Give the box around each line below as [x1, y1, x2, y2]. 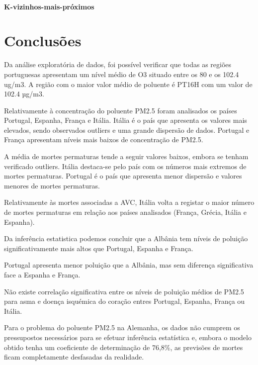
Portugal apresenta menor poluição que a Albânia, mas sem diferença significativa [4, 260, 254, 270]
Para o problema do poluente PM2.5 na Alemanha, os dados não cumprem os [4, 322, 240, 333]
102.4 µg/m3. [4, 89, 44, 99]
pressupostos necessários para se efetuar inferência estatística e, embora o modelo [4, 332, 252, 342]
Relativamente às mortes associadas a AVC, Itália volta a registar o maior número [4, 197, 255, 207]
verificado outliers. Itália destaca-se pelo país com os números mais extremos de [4, 161, 247, 171]
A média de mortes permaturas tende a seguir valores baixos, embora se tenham [4, 151, 249, 162]
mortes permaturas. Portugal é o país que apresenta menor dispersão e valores [4, 171, 242, 181]
